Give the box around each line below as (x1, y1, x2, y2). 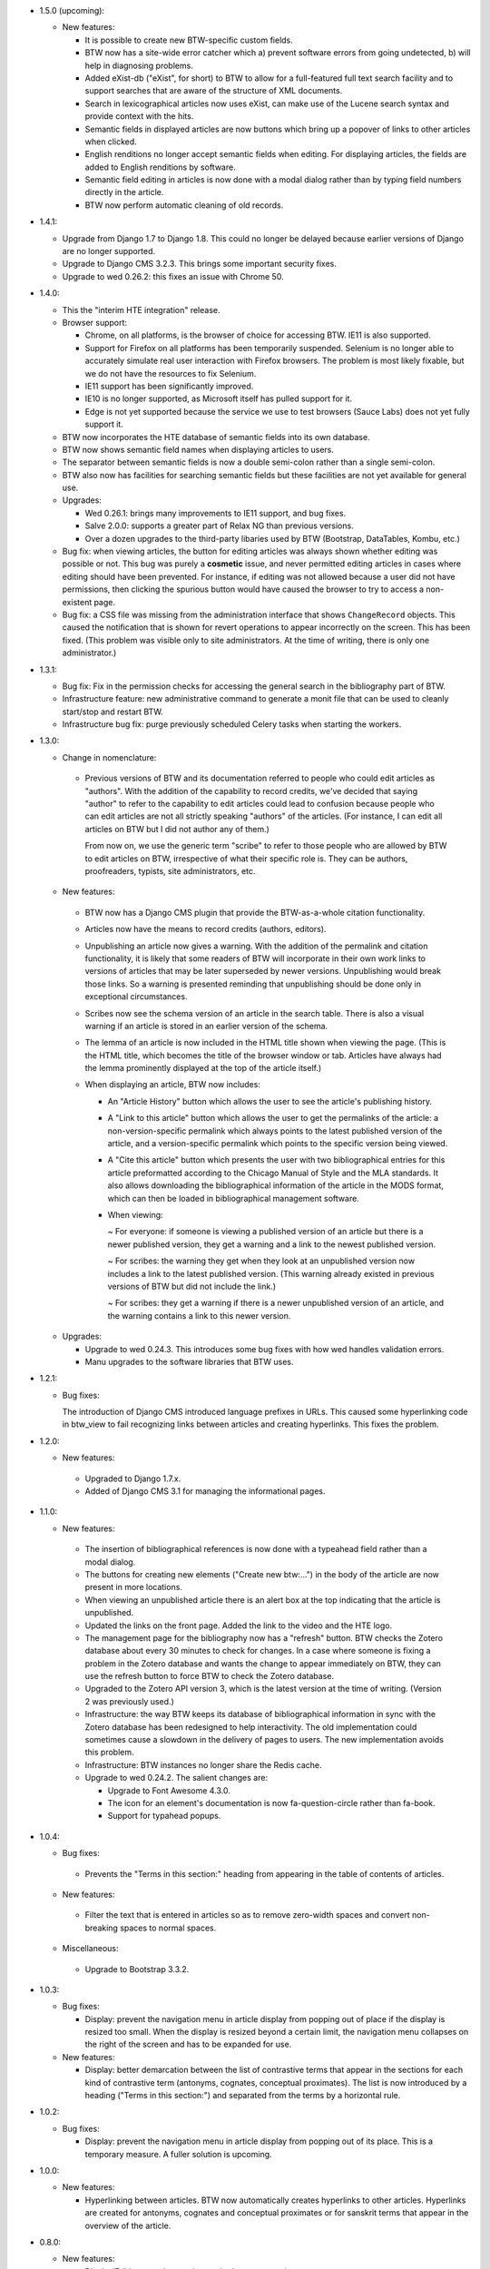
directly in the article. (84, 187, 164, 198)
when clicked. (84, 136, 138, 147)
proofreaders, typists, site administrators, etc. (84, 866, 256, 876)
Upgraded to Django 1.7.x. (84, 1473, 181, 1484)
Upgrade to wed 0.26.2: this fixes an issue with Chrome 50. (62, 270, 285, 281)
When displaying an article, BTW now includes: (84, 1079, 260, 1090)
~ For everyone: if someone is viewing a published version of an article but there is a (107, 1226, 424, 1237)
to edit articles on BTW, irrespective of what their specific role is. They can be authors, (84, 853, 408, 864)
